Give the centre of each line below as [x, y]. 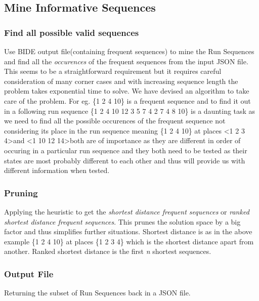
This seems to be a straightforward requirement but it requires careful [113, 71]
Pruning [21, 192]
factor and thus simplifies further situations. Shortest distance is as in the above [128, 231]
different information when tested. [57, 170]
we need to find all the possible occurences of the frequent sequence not [115, 121]
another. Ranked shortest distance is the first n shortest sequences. [108, 251]
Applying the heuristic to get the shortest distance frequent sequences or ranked [127, 211]
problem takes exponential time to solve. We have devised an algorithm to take [127, 91]
